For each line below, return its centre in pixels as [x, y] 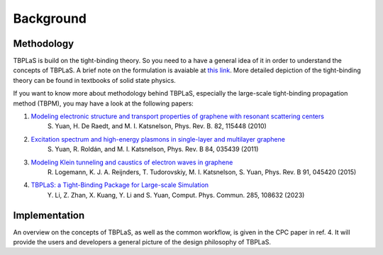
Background [50, 18]
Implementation [49, 215]
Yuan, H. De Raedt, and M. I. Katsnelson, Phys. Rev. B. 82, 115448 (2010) [161, 126]
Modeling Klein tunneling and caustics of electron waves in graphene [132, 162]
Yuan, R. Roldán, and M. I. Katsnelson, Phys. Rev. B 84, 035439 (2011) [157, 149]
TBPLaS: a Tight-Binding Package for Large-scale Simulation [120, 185]
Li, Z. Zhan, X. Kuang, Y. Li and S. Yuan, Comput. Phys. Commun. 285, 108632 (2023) [180, 195]
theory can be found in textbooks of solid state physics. [95, 80]
